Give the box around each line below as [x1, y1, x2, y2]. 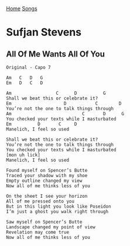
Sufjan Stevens [6, 26, 82, 39]
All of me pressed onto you [6, 198, 75, 204]
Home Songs [6, 5, 37, 12]
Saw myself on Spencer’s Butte [6, 219, 83, 225]
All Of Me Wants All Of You [6, 49, 105, 59]
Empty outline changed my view [6, 178, 83, 184]
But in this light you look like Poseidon [6, 204, 111, 210]
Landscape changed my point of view [6, 224, 95, 230]
